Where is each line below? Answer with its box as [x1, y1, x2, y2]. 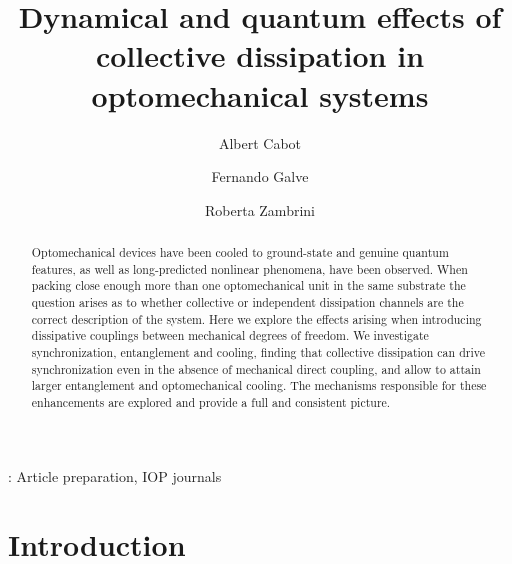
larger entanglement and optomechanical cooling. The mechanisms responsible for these [31, 377, 487, 394]
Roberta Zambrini [205, 199, 315, 220]
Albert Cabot [218, 132, 302, 153]
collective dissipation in [95, 35, 425, 76]
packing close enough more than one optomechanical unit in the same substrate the [31, 277, 466, 294]
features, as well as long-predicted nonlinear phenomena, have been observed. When [31, 260, 468, 277]
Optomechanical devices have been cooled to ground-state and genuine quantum [31, 244, 449, 261]
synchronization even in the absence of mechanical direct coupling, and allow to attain [31, 360, 481, 377]
